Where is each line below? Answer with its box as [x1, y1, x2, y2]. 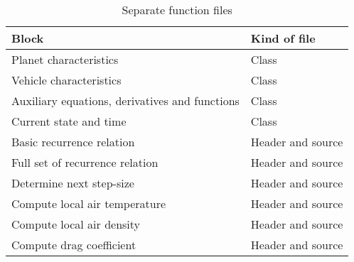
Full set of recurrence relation [11, 154, 159, 170]
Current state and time [11, 113, 127, 129]
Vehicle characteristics [11, 72, 122, 88]
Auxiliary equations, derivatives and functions [11, 92, 240, 109]
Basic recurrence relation [11, 133, 135, 150]
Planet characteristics [11, 51, 119, 67]
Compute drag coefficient [11, 236, 136, 253]
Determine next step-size [11, 175, 134, 191]
